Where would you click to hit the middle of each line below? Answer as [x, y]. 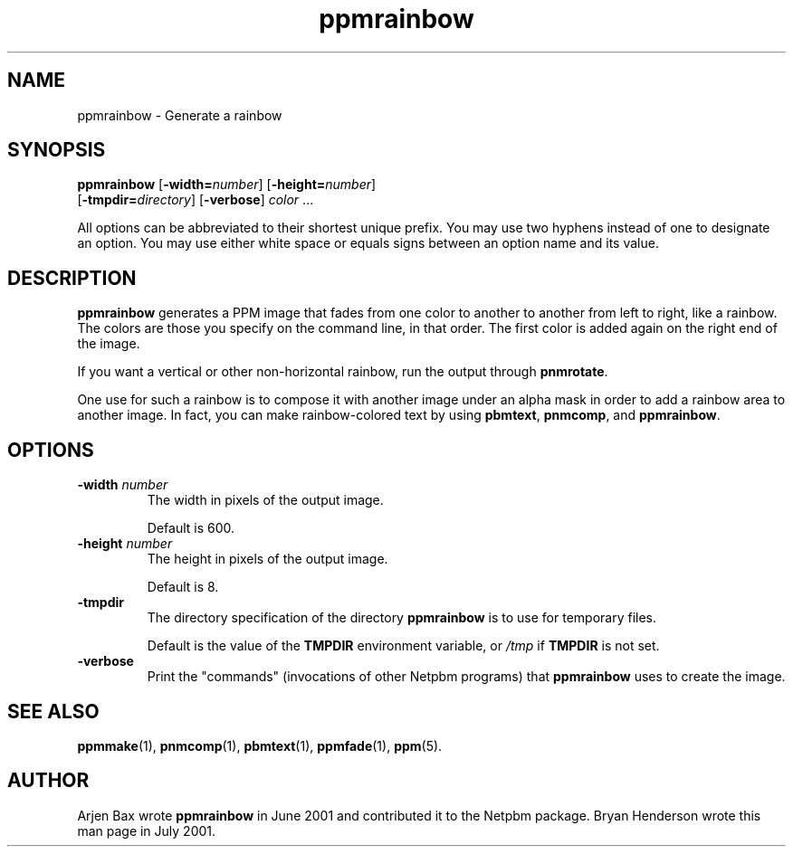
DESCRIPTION [72, 278]
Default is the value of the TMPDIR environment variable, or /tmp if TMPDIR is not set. [403, 646]
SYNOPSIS [57, 150]
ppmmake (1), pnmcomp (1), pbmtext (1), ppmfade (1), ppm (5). [260, 745]
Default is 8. [183, 587]
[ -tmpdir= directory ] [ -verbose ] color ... [196, 200]
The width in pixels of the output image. [265, 500]
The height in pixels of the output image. [268, 559]
